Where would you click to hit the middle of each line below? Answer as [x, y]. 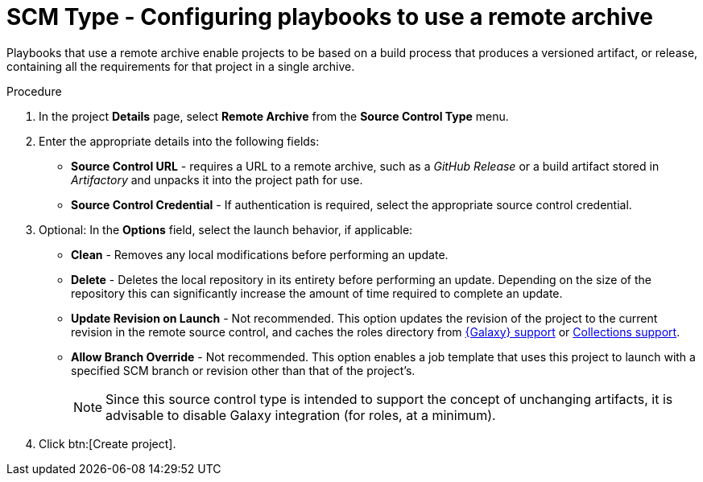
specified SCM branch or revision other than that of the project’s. [243, 370]
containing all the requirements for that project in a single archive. [181, 66]
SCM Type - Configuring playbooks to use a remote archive [330, 17]
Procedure [34, 91]
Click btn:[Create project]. [108, 443]
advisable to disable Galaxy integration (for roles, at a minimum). [301, 415]
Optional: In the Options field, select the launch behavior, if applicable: [226, 229]
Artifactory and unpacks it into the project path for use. [217, 179]
